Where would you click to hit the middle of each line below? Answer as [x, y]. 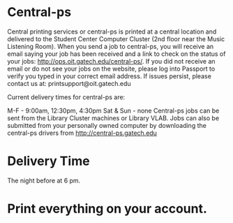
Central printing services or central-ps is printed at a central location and [112, 31]
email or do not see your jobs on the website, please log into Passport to [111, 69]
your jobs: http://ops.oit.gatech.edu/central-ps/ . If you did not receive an [111, 61]
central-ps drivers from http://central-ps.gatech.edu [82, 133]
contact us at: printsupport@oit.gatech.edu [69, 83]
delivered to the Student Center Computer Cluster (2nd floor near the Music [116, 38]
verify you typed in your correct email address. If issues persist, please [109, 76]
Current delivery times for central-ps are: [66, 97]
